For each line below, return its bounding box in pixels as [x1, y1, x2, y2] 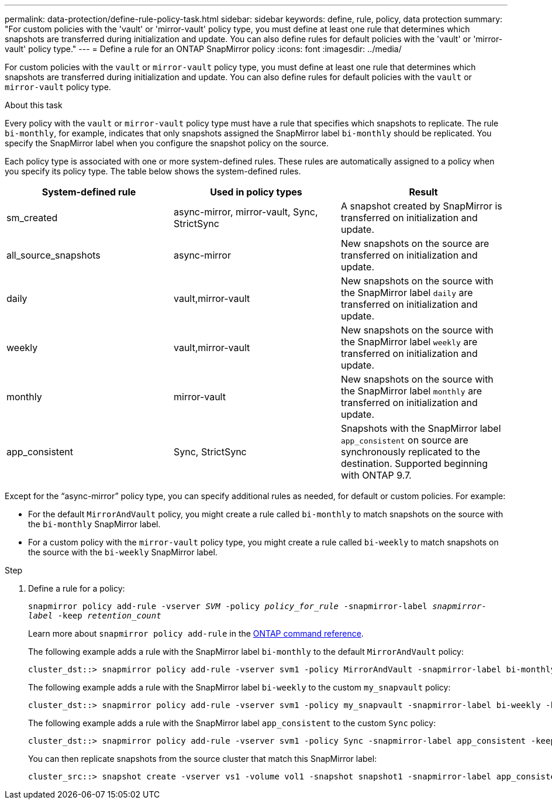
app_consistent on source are [340, 434, 468, 446]
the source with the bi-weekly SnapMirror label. [28, 547, 218, 557]
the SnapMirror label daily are [340, 287, 473, 298]
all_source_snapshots [6, 249, 101, 261]
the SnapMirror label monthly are [340, 385, 482, 397]
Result [409, 186, 438, 198]
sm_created [6, 212, 58, 224]
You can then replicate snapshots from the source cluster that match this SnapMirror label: [28, 754, 377, 764]
